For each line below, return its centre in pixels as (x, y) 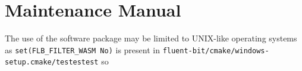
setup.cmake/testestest (52, 62)
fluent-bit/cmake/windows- (216, 51)
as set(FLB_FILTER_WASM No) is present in (82, 49)
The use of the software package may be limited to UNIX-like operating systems (151, 38)
